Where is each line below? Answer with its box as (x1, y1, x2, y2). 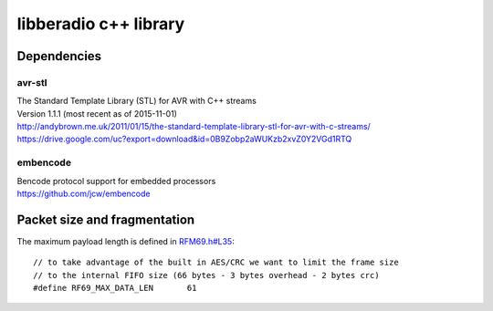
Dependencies (16, 48, 102, 64)
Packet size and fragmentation (16, 212, 195, 227)
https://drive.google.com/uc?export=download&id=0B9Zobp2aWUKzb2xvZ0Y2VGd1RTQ (16, 133, 352, 145)
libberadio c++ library (16, 14, 185, 34)
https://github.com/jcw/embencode (16, 188, 151, 200)
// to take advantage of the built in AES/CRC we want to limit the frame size (33, 257, 399, 268)
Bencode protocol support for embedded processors (16, 175, 216, 186)
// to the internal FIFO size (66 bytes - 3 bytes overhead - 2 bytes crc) (33, 270, 380, 280)
